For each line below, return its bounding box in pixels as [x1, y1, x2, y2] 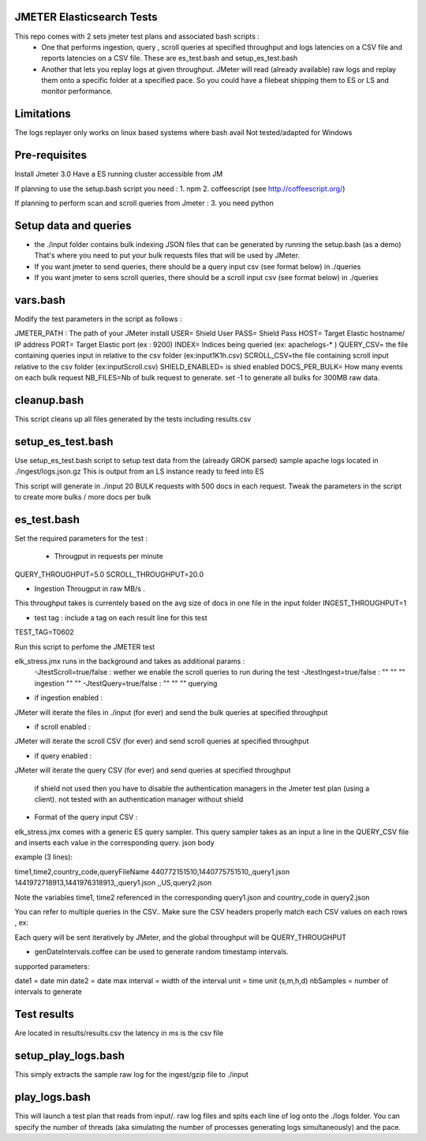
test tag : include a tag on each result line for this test [34, 612, 207, 623]
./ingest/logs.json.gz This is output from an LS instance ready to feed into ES [14, 466, 264, 477]
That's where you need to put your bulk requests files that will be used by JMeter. [34, 251, 300, 260]
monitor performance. [41, 87, 113, 96]
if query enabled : [34, 750, 92, 761]
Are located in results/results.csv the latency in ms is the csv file [14, 1028, 224, 1038]
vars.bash [14, 293, 66, 307]
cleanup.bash [14, 393, 84, 406]
